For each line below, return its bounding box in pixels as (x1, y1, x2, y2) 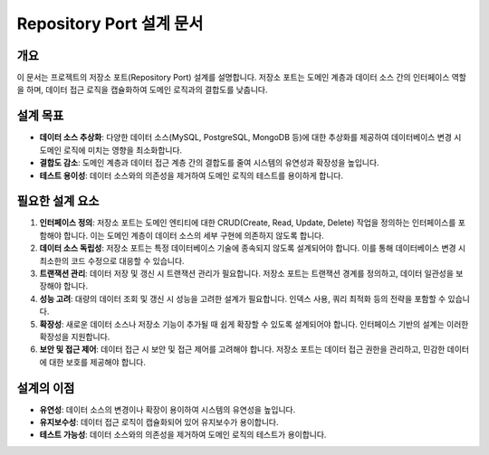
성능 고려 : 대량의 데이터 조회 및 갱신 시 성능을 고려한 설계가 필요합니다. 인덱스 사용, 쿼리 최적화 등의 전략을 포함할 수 (39, 293, 446, 304)
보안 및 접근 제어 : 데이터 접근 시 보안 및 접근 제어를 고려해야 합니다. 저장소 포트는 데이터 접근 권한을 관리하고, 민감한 (39, 344, 446, 355)
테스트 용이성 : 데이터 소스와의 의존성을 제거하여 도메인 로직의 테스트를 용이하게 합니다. (39, 170, 344, 181)
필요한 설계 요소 (16, 194, 100, 209)
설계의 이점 (16, 380, 75, 395)
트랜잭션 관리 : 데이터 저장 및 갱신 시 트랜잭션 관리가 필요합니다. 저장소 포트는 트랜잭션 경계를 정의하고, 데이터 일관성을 (39, 268, 455, 279)
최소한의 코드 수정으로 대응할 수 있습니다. (39, 255, 185, 266)
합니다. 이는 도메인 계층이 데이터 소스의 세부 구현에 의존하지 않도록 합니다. (63, 230, 325, 241)
